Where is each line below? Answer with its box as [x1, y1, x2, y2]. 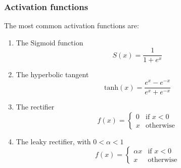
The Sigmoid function [16, 37, 83, 47]
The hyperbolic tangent [16, 69, 89, 80]
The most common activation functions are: [4, 20, 139, 31]
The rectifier [16, 101, 55, 112]
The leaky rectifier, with [16, 136, 91, 146]
